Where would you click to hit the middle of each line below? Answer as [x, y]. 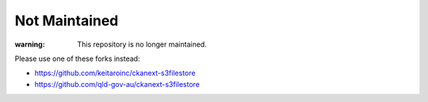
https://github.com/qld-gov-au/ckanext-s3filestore [117, 84]
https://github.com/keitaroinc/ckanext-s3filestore [115, 73]
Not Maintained [67, 21]
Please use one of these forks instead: [77, 59]
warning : [30, 44]
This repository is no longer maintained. [142, 44]
